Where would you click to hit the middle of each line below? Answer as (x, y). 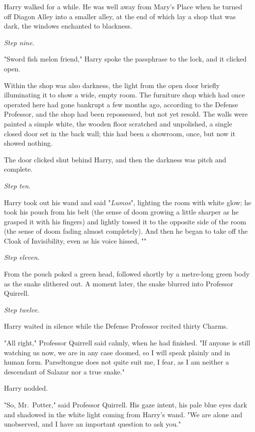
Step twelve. (22, 309)
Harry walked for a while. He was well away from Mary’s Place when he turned (123, 6)
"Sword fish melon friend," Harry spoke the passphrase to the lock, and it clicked (125, 59)
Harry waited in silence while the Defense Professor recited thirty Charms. (116, 326)
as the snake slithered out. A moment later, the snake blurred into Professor (119, 283)
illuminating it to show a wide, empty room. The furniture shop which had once (125, 95)
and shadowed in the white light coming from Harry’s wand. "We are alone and (123, 414)
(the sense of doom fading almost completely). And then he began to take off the (126, 231)
